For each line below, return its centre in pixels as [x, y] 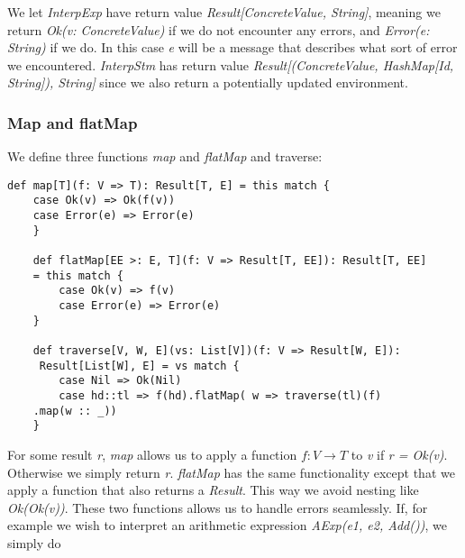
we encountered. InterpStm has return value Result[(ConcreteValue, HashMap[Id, [231, 64]
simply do [34, 542]
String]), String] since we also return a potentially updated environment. [208, 82]
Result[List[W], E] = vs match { [139, 366]
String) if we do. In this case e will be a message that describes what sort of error [232, 47]
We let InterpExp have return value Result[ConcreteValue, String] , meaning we [224, 12]
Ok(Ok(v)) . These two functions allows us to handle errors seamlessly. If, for [218, 507]
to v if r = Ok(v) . [399, 454]
